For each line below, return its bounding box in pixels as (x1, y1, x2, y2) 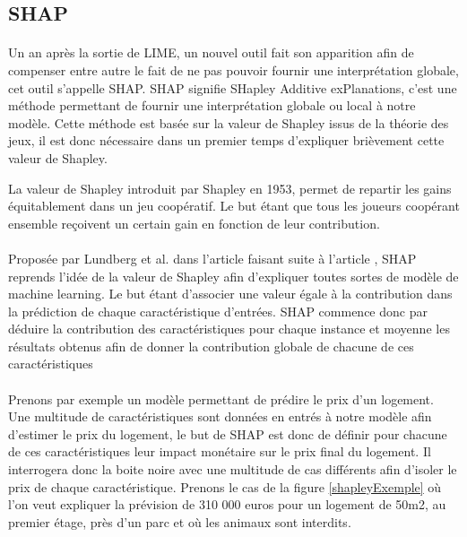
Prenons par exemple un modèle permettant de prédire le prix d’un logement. (8, 389, 434, 408)
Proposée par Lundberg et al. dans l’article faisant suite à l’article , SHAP (8, 248, 417, 267)
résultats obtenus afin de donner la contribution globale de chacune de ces (8, 336, 414, 355)
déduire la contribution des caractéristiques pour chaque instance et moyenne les (8, 319, 450, 338)
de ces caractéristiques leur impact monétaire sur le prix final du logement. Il (8, 442, 431, 461)
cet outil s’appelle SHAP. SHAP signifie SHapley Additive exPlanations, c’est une (8, 78, 457, 97)
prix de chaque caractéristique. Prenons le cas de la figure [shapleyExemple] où (8, 477, 442, 496)
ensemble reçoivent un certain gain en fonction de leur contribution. (8, 213, 380, 232)
